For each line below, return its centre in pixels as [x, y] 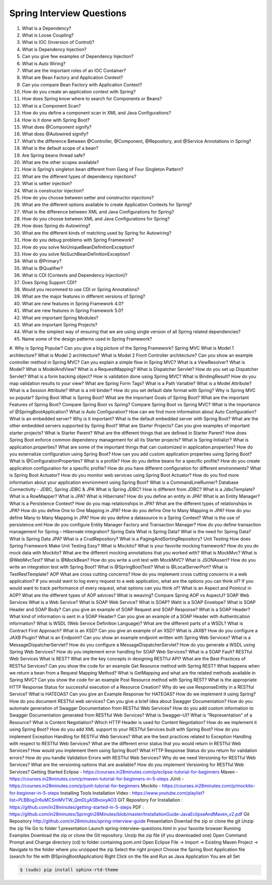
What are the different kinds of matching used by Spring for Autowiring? [96, 233]
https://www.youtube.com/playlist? [168, 793]
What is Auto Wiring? [44, 64]
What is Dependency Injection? [54, 49]
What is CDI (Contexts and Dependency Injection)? [75, 275]
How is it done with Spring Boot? [56, 120]
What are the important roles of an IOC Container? [74, 70]
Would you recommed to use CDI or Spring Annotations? [81, 289]
